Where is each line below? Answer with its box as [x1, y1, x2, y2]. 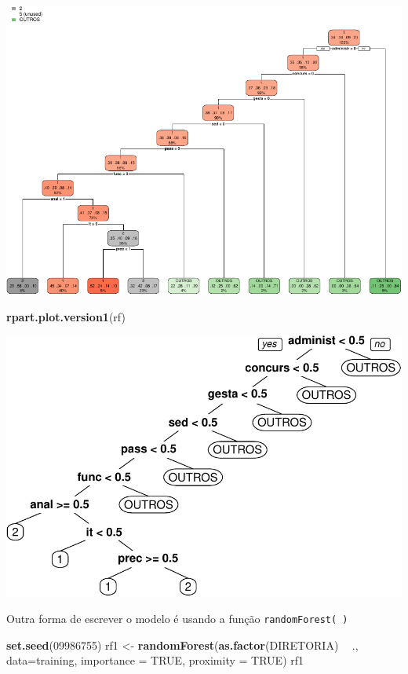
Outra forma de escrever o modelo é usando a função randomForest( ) [6, 610, 348, 626]
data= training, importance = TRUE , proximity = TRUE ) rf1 [6, 652, 304, 669]
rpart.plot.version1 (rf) [6, 308, 126, 324]
